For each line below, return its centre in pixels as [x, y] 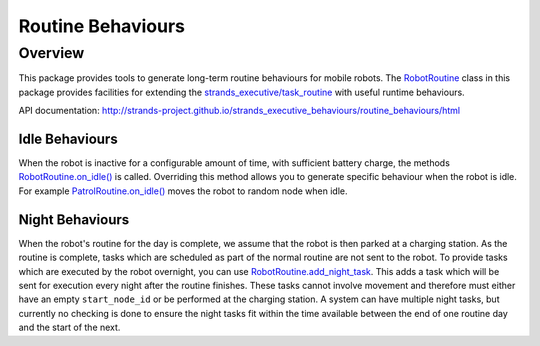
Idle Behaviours [68, 138]
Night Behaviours [74, 219]
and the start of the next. [69, 327]
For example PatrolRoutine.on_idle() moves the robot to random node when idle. [183, 191]
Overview [51, 53]
